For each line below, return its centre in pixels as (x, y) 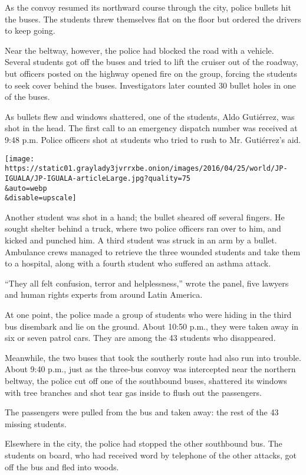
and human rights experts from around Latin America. (104, 295)
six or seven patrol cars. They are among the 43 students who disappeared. (140, 338)
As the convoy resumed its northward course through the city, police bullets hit (148, 7)
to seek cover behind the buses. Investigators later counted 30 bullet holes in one (150, 85)
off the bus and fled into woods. (62, 466)
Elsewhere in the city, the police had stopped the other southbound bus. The (144, 443)
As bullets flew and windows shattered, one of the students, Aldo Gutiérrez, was (150, 116)
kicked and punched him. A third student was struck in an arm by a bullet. (141, 240)
